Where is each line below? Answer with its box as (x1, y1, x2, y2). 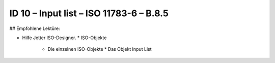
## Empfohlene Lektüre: (9, 25, 61, 31)
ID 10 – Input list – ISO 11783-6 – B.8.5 (9, 8, 169, 19)
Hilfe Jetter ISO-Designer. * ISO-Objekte (22, 35, 107, 41)
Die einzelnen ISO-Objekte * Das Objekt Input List (47, 46, 152, 52)
